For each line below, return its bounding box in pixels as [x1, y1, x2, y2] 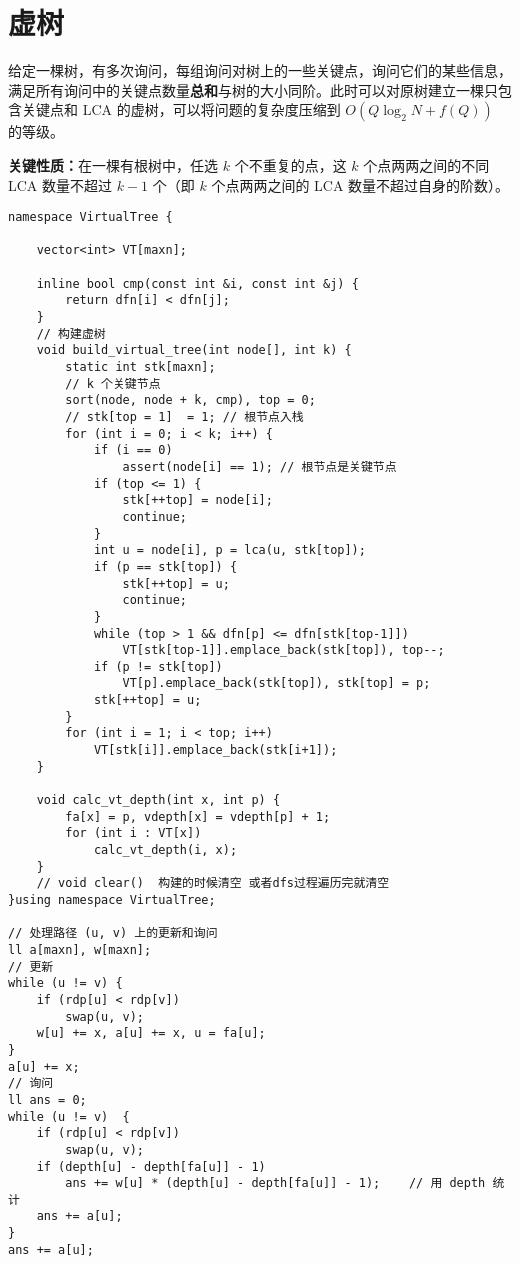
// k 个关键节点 [65, 376, 161, 391]
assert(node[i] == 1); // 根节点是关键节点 [122, 459, 397, 474]
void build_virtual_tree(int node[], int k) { [36, 343, 352, 358]
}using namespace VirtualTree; [8, 893, 216, 907]
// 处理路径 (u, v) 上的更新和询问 [8, 926, 218, 941]
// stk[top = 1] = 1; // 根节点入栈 [65, 409, 304, 424]
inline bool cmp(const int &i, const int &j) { [36, 276, 359, 291]
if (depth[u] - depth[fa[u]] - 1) [36, 1159, 266, 1174]
